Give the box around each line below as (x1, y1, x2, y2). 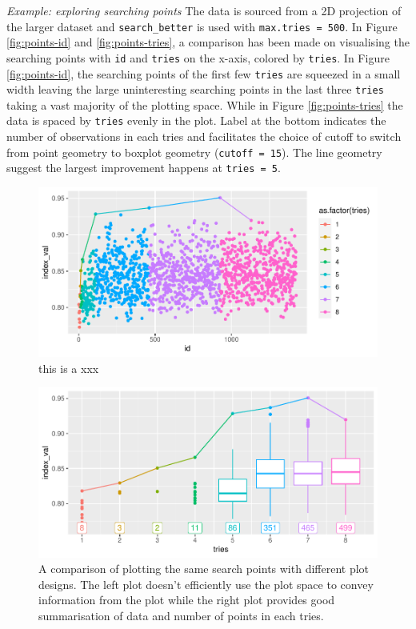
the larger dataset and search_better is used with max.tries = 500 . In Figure (6, 18, 398, 34)
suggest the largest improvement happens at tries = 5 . (6, 159, 281, 176)
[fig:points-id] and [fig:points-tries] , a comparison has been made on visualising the (6, 34, 410, 50)
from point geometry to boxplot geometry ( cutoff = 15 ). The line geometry (6, 143, 382, 160)
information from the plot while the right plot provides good (38, 591, 335, 608)
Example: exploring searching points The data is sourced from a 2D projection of (6, 2, 402, 18)
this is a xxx (38, 359, 99, 376)
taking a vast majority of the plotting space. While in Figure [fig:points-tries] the (6, 96, 403, 113)
